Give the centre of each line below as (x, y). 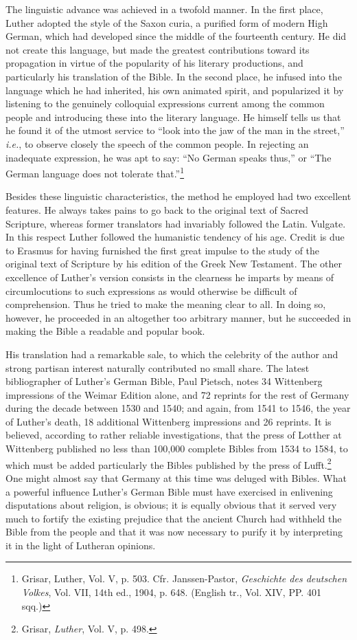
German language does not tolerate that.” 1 (95, 172)
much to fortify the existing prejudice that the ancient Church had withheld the (174, 518)
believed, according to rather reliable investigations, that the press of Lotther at (174, 435)
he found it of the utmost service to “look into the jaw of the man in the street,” (175, 130)
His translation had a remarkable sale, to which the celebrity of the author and (172, 354)
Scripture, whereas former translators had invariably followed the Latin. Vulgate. (176, 223)
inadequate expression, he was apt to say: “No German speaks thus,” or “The (169, 157)
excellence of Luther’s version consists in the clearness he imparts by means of (170, 277)
